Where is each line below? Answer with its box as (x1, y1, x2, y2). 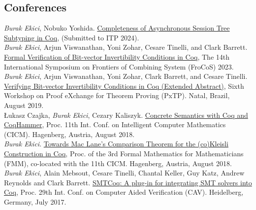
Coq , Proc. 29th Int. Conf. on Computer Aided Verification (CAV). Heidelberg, (4, 187, 244, 197)
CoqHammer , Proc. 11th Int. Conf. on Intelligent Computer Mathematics (4, 119, 226, 130)
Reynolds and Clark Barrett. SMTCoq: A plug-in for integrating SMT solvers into (4, 177, 252, 187)
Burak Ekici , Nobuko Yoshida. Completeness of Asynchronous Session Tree (4, 23, 230, 33)
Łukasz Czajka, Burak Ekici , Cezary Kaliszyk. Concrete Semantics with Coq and (4, 109, 248, 120)
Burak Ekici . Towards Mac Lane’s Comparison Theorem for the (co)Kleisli (4, 139, 228, 149)
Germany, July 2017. (4, 196, 66, 207)
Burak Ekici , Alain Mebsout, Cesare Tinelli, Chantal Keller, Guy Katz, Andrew (4, 168, 245, 178)
